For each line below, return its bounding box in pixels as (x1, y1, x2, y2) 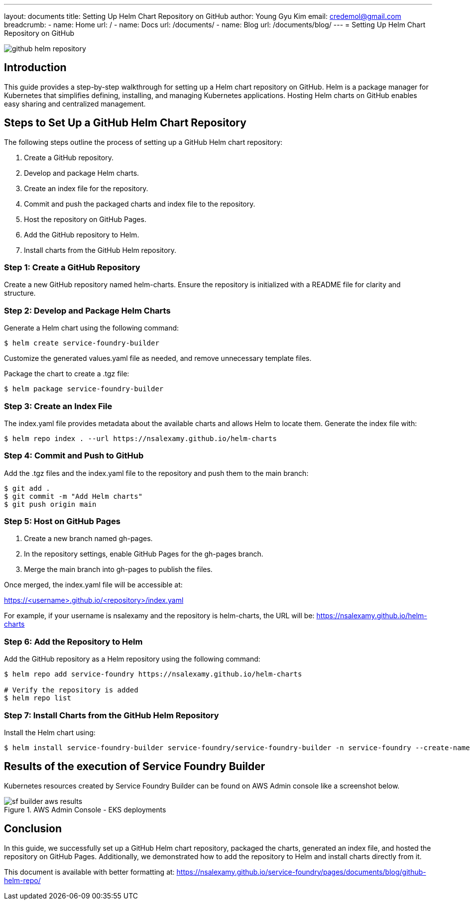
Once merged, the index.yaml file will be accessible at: (4, 580, 183, 589)
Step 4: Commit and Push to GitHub (4, 451, 144, 461)
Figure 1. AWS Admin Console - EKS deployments (4, 805, 166, 814)
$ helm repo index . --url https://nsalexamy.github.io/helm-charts (4, 434, 277, 443)
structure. (4, 289, 36, 298)
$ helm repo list (4, 694, 71, 702)
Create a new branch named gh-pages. (24, 534, 153, 543)
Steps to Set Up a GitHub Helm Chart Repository (4, 116, 246, 129)
